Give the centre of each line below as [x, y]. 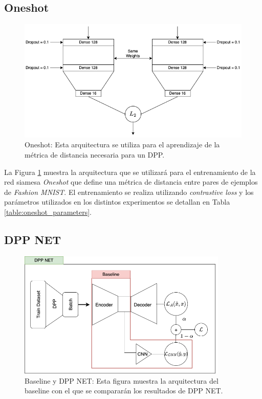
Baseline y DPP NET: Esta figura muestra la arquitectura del [122, 380]
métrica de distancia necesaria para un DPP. [95, 155]
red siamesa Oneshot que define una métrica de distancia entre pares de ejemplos [131, 182]
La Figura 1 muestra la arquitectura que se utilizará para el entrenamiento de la [130, 172]
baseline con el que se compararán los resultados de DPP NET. [124, 391]
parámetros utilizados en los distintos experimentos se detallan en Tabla [117, 202]
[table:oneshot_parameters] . [48, 212]
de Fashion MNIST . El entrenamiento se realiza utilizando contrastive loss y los [129, 192]
